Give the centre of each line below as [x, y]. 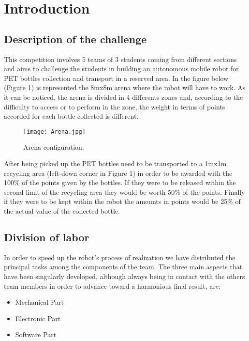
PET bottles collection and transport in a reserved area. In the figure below [116, 78]
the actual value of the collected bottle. [62, 210]
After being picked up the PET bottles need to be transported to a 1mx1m [115, 163]
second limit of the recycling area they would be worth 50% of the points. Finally [124, 192]
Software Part [36, 334]
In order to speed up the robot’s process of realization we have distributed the [120, 257]
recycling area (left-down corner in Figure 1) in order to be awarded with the [118, 173]
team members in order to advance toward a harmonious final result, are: [112, 286]
